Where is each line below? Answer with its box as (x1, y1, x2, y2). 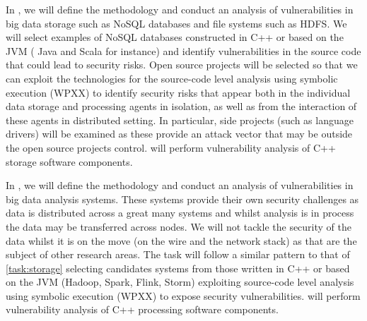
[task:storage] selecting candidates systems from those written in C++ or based (6, 260, 350, 275)
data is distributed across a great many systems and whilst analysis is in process (6, 205, 354, 220)
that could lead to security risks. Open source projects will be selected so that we (6, 57, 358, 72)
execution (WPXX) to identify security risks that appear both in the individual (6, 85, 351, 99)
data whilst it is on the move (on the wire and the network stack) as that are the (6, 233, 357, 248)
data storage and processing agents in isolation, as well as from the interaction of (6, 99, 357, 114)
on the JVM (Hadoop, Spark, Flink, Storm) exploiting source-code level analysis (6, 274, 354, 289)
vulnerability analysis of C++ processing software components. (6, 302, 279, 317)
